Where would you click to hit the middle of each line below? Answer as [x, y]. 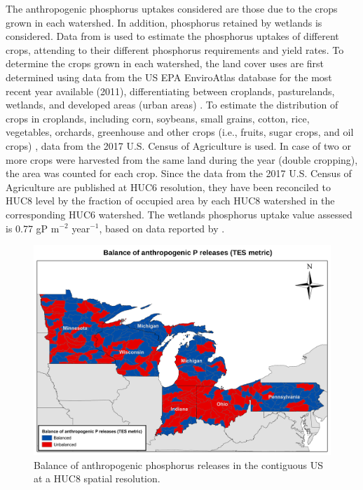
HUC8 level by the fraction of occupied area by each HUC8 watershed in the [170, 201]
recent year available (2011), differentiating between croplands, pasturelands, [170, 91]
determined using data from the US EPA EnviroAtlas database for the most [169, 77]
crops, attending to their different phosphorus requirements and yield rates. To [175, 49]
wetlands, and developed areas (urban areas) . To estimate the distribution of [172, 105]
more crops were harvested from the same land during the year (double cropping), [182, 159]
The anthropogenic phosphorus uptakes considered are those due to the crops [172, 8]
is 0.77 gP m [33, 228]
